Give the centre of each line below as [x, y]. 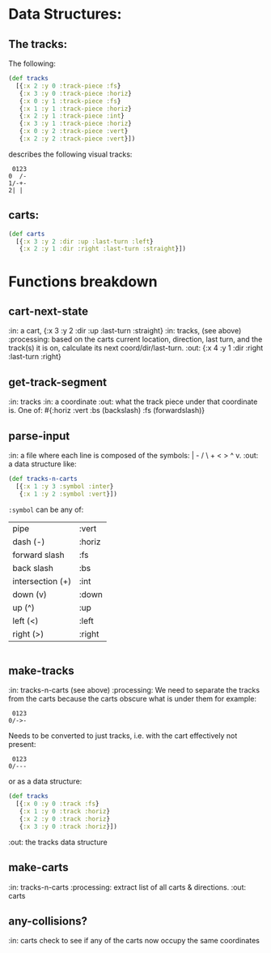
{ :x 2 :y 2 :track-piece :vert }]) [77, 139]
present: [22, 745]
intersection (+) [42, 581]
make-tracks [41, 670]
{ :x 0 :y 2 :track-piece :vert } [74, 131]
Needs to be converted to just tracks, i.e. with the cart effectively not [123, 736]
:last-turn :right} [35, 357]
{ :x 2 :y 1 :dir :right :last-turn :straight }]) [102, 249]
